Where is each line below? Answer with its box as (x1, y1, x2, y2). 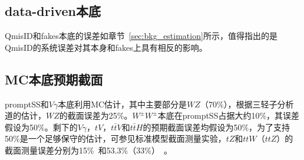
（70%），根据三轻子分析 (200, 97, 294, 110)
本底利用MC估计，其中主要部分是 (58, 97, 187, 110)
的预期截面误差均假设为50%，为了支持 (143, 120, 290, 133)
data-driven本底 (5, 2, 101, 20)
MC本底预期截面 (5, 70, 103, 88)
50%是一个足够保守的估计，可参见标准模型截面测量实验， (5, 132, 226, 145)
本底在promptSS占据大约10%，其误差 (157, 109, 300, 122)
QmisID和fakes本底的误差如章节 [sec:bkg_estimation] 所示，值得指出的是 (5, 30, 277, 42)
